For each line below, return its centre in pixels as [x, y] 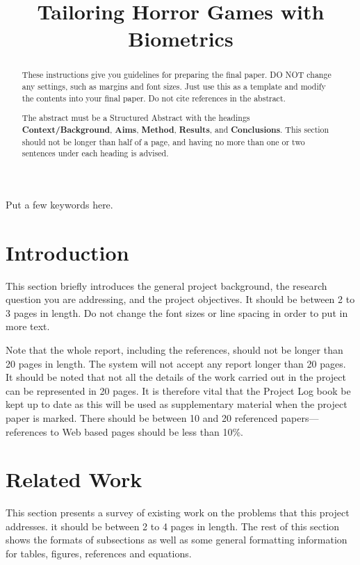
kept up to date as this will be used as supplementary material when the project [177, 404]
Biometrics [181, 39]
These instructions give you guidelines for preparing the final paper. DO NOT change [177, 75]
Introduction [67, 252]
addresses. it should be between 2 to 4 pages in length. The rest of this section [173, 526]
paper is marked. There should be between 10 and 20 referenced [142, 417]
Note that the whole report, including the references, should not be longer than [174, 349]
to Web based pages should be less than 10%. [147, 431]
